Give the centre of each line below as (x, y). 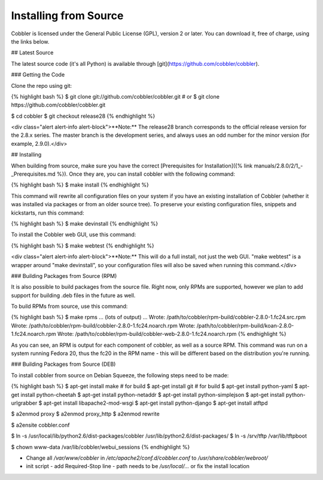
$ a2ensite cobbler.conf (40, 425)
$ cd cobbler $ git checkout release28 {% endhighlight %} (83, 116)
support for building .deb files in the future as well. (73, 295)
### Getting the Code (38, 75)
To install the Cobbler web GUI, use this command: (74, 235)
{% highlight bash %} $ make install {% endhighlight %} (80, 185)
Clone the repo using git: (41, 85)
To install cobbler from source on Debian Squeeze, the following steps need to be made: (120, 375)
